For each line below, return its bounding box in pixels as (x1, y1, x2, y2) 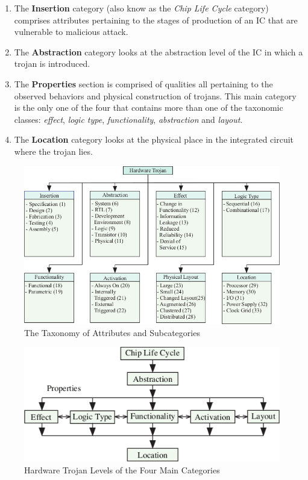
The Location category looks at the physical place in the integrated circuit (14, 133, 294, 146)
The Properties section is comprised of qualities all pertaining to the (14, 77, 273, 90)
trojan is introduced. (14, 57, 90, 70)
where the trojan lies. (14, 145, 93, 157)
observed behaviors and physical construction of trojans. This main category (14, 89, 297, 102)
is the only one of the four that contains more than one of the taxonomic (14, 101, 283, 114)
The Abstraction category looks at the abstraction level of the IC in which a (14, 45, 303, 58)
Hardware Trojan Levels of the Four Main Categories (24, 464, 220, 476)
